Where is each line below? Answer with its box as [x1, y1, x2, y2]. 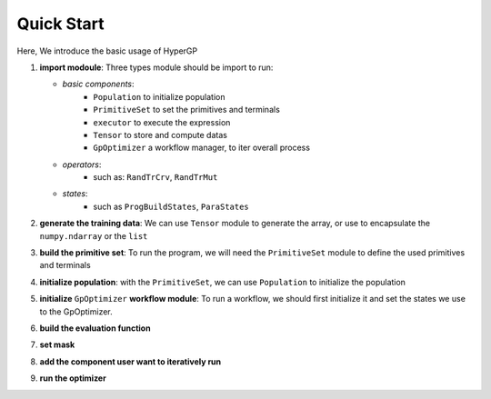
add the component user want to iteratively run [39, 355, 222, 367]
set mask [39, 339, 75, 350]
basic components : [62, 78, 135, 90]
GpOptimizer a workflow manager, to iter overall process [93, 142, 311, 154]
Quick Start [16, 14, 105, 34]
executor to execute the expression [93, 116, 231, 127]
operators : [62, 159, 102, 170]
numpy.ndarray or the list [39, 230, 148, 241]
